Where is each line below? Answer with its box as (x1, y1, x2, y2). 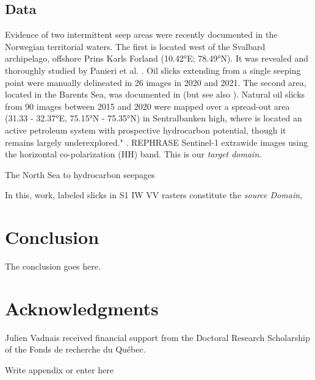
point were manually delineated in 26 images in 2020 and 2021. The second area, (5, 76, 306, 88)
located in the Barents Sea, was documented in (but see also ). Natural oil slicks (5, 88, 305, 101)
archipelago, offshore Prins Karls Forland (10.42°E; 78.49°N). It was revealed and (5, 52, 308, 65)
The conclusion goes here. (5, 260, 101, 273)
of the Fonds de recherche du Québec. (5, 343, 146, 356)
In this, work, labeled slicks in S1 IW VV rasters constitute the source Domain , (5, 188, 302, 201)
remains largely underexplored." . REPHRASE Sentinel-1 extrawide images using (5, 135, 308, 148)
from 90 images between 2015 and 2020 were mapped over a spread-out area (5, 99, 290, 112)
